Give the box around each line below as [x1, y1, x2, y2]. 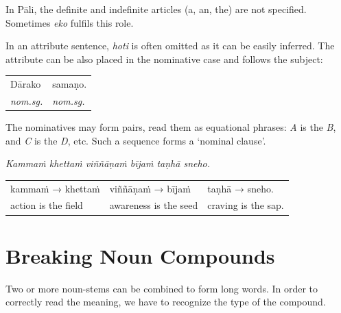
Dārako [10, 77, 41, 91]
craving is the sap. [207, 198, 284, 212]
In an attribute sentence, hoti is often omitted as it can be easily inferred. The [5, 38, 335, 53]
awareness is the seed [109, 198, 198, 212]
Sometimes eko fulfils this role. [5, 15, 134, 29]
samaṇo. [52, 77, 87, 91]
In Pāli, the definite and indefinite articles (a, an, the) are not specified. [5, 2, 307, 16]
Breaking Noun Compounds [5, 241, 275, 269]
